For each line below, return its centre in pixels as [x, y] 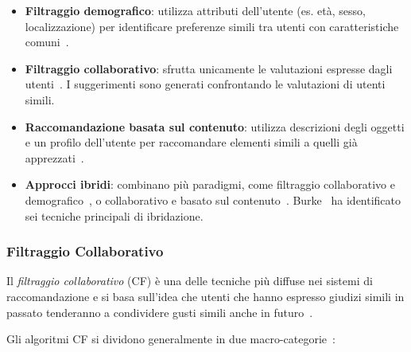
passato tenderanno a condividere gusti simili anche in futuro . [160, 312]
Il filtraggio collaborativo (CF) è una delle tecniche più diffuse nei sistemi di [190, 281]
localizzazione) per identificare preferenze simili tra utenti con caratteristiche [212, 26]
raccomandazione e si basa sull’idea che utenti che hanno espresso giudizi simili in [205, 296]
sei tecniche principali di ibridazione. [114, 215]
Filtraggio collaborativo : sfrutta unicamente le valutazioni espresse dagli [209, 68]
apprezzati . [54, 157]
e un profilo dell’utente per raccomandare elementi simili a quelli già [191, 142]
